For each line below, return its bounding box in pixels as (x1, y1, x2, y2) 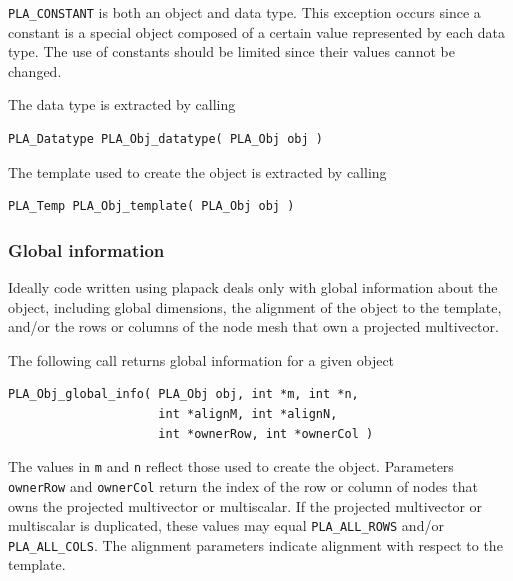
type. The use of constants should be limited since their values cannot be (8, 41, 455, 62)
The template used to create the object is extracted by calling (8, 161, 387, 182)
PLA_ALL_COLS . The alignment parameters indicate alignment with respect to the (8, 534, 503, 555)
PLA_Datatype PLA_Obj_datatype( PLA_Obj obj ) (8, 132, 323, 147)
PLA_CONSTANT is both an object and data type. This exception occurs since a (8, 2, 481, 22)
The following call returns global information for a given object (8, 349, 395, 370)
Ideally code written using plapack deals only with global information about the (8, 277, 498, 298)
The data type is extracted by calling (8, 94, 236, 115)
